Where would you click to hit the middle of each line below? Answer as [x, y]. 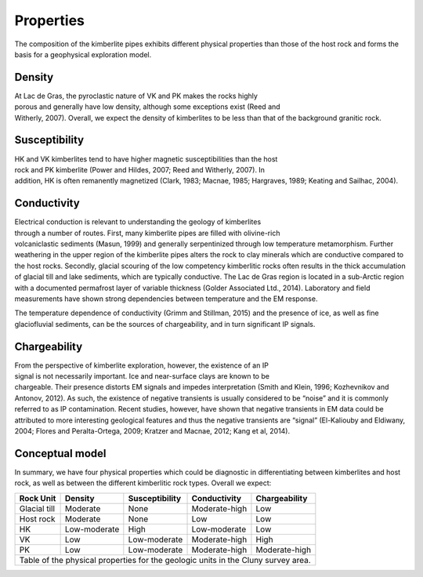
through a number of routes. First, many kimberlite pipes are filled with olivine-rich [147, 233]
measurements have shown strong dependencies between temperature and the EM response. [166, 299]
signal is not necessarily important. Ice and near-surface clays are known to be [142, 376]
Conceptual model [60, 454]
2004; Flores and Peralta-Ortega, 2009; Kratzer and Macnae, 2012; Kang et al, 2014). [152, 430]
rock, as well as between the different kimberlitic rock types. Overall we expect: [143, 483]
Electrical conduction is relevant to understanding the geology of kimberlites [138, 222]
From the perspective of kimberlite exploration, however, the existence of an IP [142, 365]
